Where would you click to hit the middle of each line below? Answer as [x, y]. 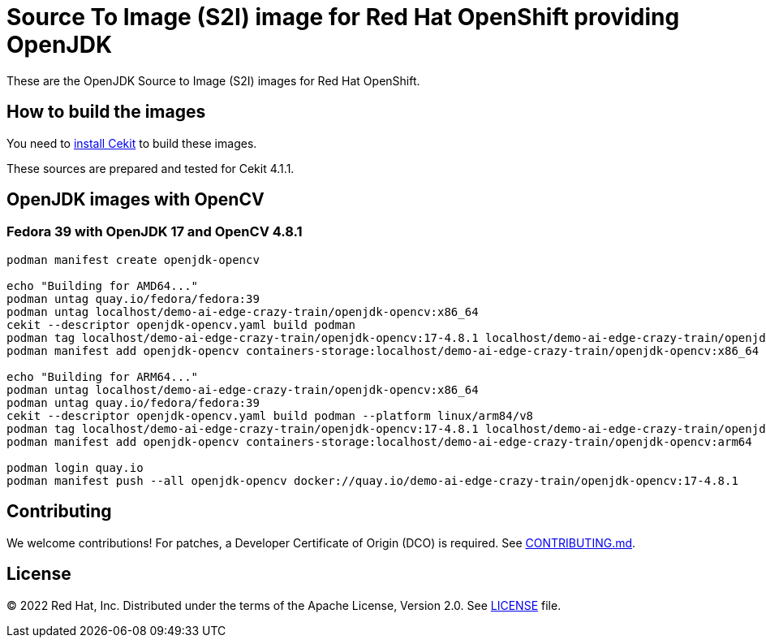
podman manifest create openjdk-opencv [133, 259]
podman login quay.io [75, 467]
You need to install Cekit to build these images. [132, 143]
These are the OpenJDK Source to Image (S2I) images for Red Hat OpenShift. [213, 80]
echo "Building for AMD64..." [103, 285]
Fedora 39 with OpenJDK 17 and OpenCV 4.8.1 [155, 232]
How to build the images [106, 112]
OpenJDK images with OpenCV [136, 200]
